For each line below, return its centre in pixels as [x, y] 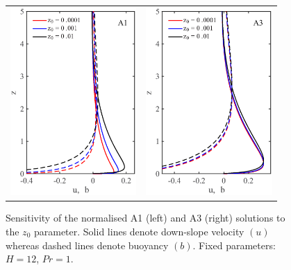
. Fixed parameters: [234, 245]
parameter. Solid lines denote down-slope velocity [139, 232]
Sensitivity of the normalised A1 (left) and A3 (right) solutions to [145, 218]
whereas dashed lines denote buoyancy [87, 245]
